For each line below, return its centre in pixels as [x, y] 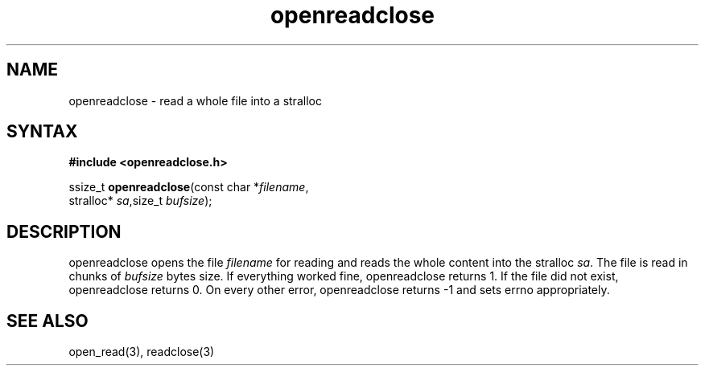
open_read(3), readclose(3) [142, 352]
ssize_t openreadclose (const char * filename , [189, 187]
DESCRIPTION [64, 231]
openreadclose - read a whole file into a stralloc [195, 100]
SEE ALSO [47, 321]
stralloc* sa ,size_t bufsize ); [140, 201]
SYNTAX [42, 132]
